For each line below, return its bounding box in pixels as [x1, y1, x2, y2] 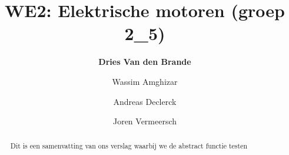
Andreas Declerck [113, 95, 177, 107]
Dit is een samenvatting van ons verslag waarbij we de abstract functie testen [10, 141, 248, 151]
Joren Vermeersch [112, 115, 177, 127]
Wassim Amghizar [112, 75, 178, 87]
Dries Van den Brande [98, 55, 191, 68]
